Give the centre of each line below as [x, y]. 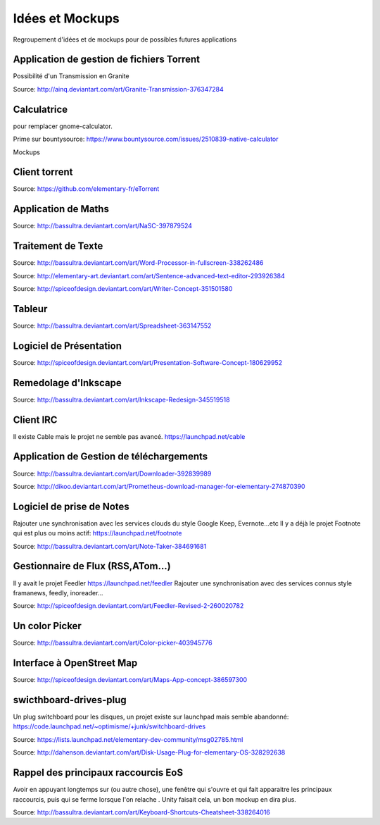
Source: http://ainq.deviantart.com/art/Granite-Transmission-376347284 [119, 89]
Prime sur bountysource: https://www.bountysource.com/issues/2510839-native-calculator [146, 139]
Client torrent [43, 172]
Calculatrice [40, 109]
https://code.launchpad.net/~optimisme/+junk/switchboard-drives [109, 726]
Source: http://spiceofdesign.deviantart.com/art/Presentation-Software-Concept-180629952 [148, 362]
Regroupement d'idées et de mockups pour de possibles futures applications [125, 39]
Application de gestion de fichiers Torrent [107, 60]
